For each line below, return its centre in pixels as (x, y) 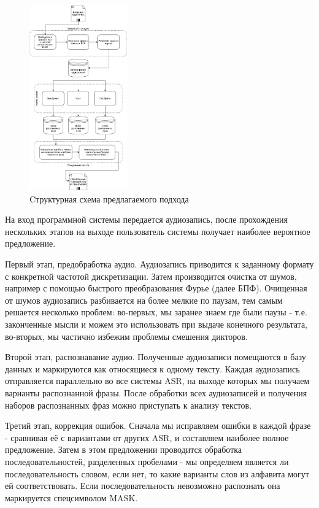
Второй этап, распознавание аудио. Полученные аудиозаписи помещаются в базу (156, 357)
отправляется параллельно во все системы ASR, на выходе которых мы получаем (157, 381)
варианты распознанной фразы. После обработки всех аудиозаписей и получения (156, 392)
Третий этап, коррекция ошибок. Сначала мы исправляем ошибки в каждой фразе (158, 425)
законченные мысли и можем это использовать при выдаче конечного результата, (156, 324)
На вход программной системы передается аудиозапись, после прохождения (146, 219)
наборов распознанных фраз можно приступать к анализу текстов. (129, 405)
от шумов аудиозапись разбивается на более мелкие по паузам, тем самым (144, 300)
